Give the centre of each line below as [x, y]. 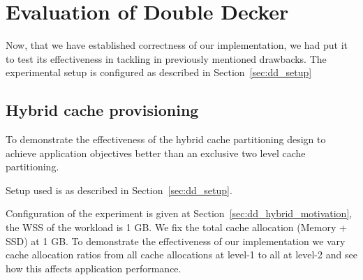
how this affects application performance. [94, 268]
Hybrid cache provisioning [102, 110]
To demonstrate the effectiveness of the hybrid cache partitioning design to [166, 139]
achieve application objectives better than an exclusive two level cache [156, 153]
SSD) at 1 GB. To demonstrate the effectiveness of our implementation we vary [176, 241]
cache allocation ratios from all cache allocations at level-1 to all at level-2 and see [181, 255]
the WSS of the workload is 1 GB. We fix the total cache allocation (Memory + [176, 227]
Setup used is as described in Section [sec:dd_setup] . [119, 190]
